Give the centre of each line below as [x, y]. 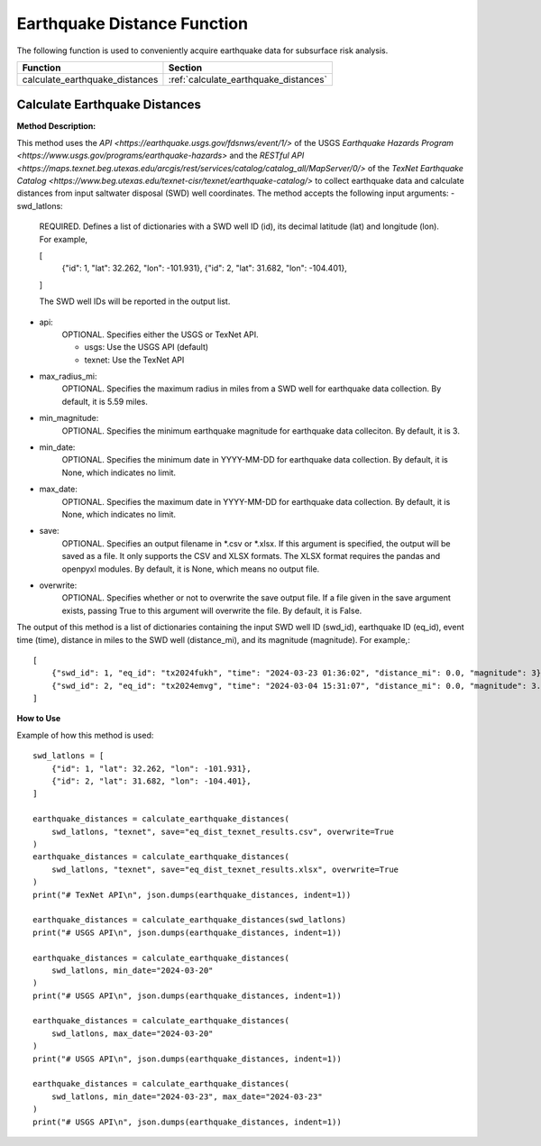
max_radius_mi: [68, 376]
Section [185, 68]
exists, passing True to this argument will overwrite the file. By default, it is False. [212, 610]
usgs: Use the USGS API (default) [147, 347]
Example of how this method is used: [85, 735]
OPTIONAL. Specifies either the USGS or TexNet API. [160, 335]
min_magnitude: [69, 418]
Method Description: [56, 126]
